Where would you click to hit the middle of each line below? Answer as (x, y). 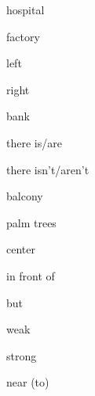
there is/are (34, 142)
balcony (25, 196)
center (21, 249)
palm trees (31, 222)
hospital (26, 10)
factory (23, 36)
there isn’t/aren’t (48, 169)
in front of (31, 275)
